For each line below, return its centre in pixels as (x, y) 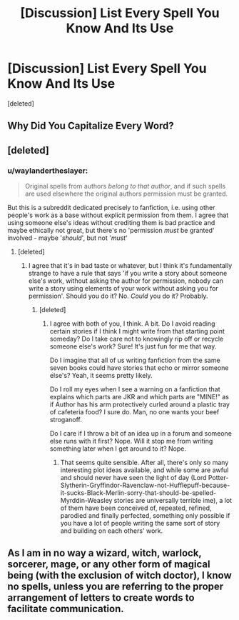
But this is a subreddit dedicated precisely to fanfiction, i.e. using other (111, 208)
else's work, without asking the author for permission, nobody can (126, 281)
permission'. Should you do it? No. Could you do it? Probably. (118, 296)
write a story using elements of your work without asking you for (123, 289)
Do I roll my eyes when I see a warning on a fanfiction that (135, 389)
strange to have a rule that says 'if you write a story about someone (128, 274)
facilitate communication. (66, 609)
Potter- (218, 478)
